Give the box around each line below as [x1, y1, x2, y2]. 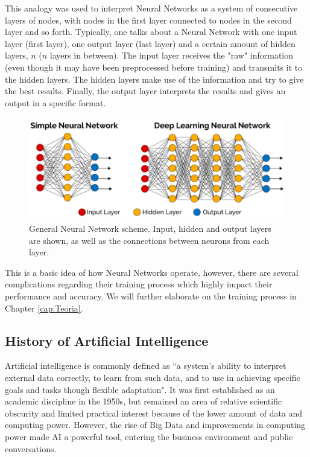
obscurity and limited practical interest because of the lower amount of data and [5, 406, 303, 419]
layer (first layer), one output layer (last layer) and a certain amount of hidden [5, 37, 296, 50]
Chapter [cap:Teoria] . [5, 301, 83, 314]
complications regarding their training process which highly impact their [5, 278, 273, 290]
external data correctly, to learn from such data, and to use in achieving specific [5, 371, 300, 383]
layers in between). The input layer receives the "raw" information [49, 49, 294, 62]
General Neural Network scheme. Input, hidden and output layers [29, 222, 271, 235]
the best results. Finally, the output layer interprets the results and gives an [5, 85, 286, 97]
